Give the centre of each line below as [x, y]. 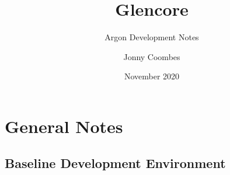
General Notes [64, 126]
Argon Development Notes [152, 37]
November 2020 [152, 76]
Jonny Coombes [152, 56]
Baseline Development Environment [115, 163]
